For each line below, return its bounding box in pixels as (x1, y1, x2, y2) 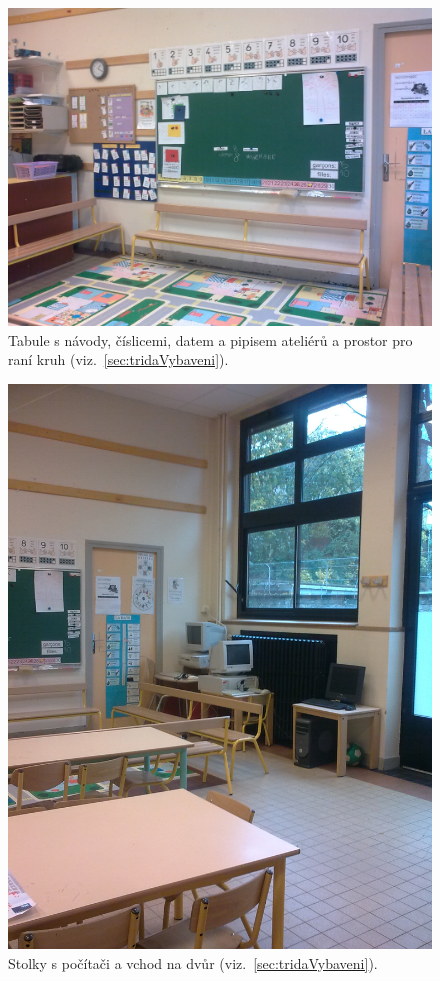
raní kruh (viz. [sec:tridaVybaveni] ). (8, 349, 229, 370)
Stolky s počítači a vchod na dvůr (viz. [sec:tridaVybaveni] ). (8, 952, 378, 973)
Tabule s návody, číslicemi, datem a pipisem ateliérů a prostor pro (8, 329, 413, 350)
